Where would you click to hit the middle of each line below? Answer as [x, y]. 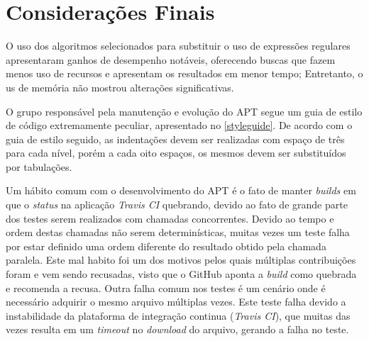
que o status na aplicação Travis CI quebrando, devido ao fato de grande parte [177, 205]
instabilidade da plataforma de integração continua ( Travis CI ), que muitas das [178, 315]
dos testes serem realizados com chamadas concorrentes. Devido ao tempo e [170, 218]
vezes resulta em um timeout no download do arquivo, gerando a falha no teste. [177, 329]
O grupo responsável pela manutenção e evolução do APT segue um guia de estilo [184, 111]
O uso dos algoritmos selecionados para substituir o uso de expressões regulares [178, 46]
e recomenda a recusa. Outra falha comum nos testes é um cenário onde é [166, 287]
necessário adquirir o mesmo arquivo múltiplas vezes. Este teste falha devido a [176, 302]
